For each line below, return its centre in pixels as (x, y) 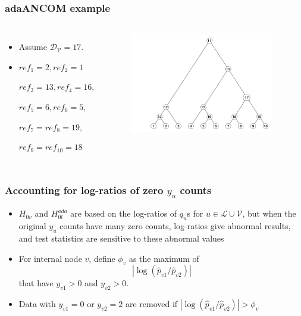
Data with (37, 304)
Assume (33, 47)
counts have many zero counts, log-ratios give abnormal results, (175, 226)
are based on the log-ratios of (124, 213)
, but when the (269, 213)
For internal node (50, 258)
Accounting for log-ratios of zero (84, 190)
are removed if (151, 304)
